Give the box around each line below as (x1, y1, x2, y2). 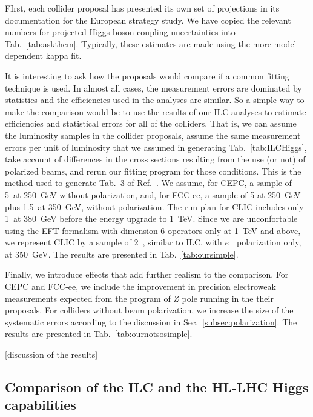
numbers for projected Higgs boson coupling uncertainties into (5, 25, 236, 38)
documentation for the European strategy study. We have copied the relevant (5, 13, 291, 26)
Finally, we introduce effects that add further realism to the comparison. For (5, 268, 289, 281)
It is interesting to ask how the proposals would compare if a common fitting (5, 69, 289, 82)
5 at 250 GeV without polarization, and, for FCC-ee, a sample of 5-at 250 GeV (5, 188, 301, 201)
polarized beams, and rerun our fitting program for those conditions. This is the (5, 164, 301, 177)
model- (274, 37, 300, 50)
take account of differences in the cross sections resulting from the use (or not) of (5, 153, 306, 165)
